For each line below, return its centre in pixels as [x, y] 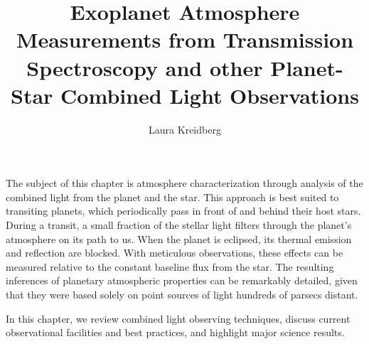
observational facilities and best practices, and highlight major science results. [175, 332]
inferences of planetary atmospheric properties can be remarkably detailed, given [182, 280]
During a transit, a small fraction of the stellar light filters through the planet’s [179, 225]
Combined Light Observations [210, 95]
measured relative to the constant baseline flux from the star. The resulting [170, 266]
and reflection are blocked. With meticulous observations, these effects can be [175, 253]
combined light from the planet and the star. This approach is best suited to [172, 197]
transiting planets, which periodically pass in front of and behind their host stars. [183, 211]
